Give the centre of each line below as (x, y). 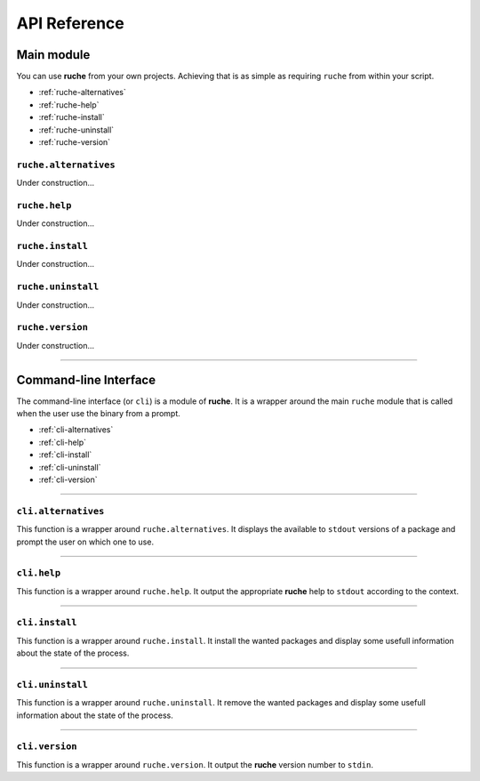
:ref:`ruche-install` (72, 117)
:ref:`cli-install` (65, 455)
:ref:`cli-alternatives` (76, 430)
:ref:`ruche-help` (69, 105)
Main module (53, 55)
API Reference (70, 23)
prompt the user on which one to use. (85, 542)
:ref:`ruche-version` (75, 142)
